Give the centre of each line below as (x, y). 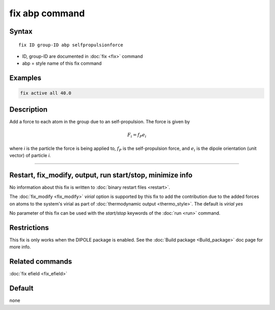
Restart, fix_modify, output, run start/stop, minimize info (101, 175)
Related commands (41, 262)
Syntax (21, 31)
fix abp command (47, 13)
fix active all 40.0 (46, 93)
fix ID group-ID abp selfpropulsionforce (71, 45)
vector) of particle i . (30, 155)
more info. (20, 247)
